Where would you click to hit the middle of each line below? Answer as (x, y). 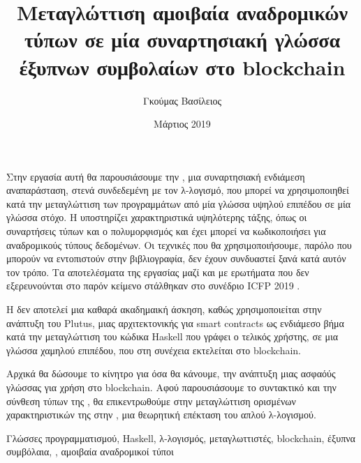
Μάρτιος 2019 (182, 124)
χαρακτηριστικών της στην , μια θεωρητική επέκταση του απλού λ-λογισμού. (161, 415)
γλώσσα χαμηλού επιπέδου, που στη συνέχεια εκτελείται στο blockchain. (154, 350)
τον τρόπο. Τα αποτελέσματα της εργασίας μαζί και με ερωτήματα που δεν (158, 272)
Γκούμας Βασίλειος (182, 100)
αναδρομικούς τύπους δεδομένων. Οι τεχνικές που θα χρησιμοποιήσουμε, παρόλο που (179, 244)
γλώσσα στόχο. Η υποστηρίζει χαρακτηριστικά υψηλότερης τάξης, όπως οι (157, 217)
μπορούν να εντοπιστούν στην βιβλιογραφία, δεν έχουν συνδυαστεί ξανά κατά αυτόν (176, 258)
